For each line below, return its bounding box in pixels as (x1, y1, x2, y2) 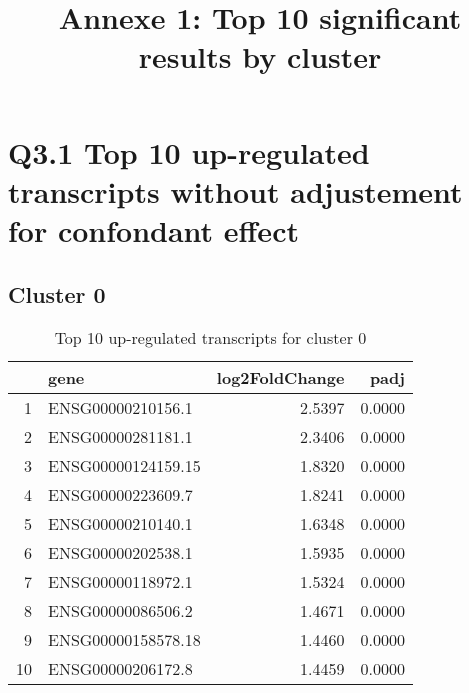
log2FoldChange (216, 366, 345, 390)
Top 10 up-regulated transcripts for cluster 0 (54, 326, 367, 350)
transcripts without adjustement (8, 170, 463, 211)
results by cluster (138, 36, 382, 77)
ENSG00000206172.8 (48, 657, 193, 681)
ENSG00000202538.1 (48, 541, 193, 565)
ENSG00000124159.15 (48, 454, 201, 478)
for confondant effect (8, 209, 299, 250)
